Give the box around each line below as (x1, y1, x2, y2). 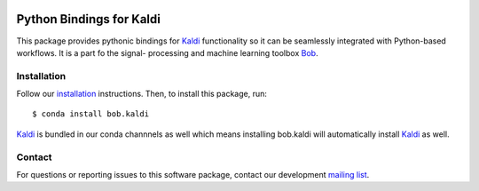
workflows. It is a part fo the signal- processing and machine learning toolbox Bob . (16, 47, 318, 58)
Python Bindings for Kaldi (16, 12, 161, 27)
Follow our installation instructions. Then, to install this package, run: (16, 89, 268, 99)
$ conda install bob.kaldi (32, 109, 150, 119)
